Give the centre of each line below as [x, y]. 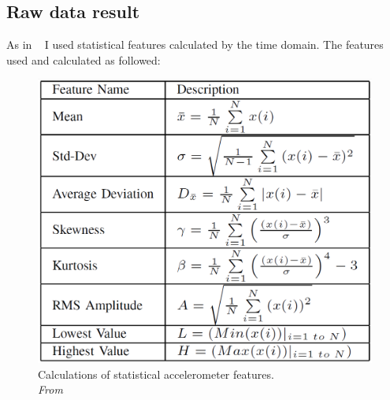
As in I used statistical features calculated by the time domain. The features [195, 44]
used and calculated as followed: [84, 59]
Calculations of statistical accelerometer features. [156, 374]
